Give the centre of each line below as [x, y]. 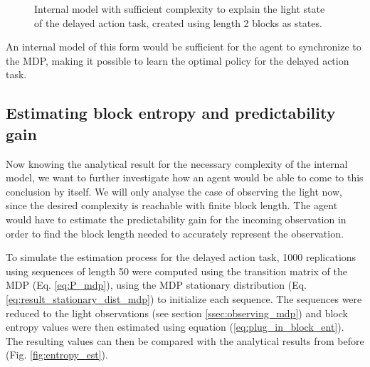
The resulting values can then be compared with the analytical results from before [185, 340]
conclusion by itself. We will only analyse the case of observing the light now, [174, 191]
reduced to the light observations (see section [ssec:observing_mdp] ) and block [177, 313]
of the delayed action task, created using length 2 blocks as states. [178, 22]
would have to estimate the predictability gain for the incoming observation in [176, 219]
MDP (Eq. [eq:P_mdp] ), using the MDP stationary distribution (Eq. [156, 285]
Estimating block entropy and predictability [171, 113]
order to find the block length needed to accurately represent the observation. [175, 233]
